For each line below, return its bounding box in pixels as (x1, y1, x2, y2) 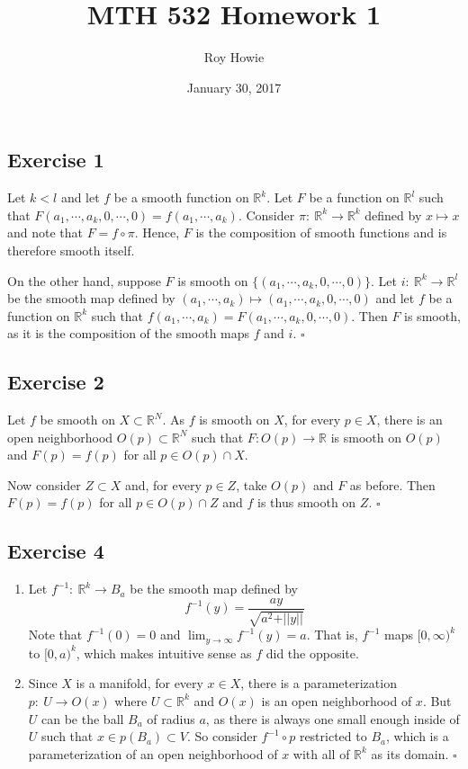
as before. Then (349, 475, 436, 494)
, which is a (385, 727, 449, 746)
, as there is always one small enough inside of (205, 709, 460, 728)
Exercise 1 (7, 146, 104, 174)
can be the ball (41, 709, 124, 728)
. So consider (187, 727, 257, 746)
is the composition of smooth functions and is (195, 223, 447, 242)
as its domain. (371, 744, 449, 763)
